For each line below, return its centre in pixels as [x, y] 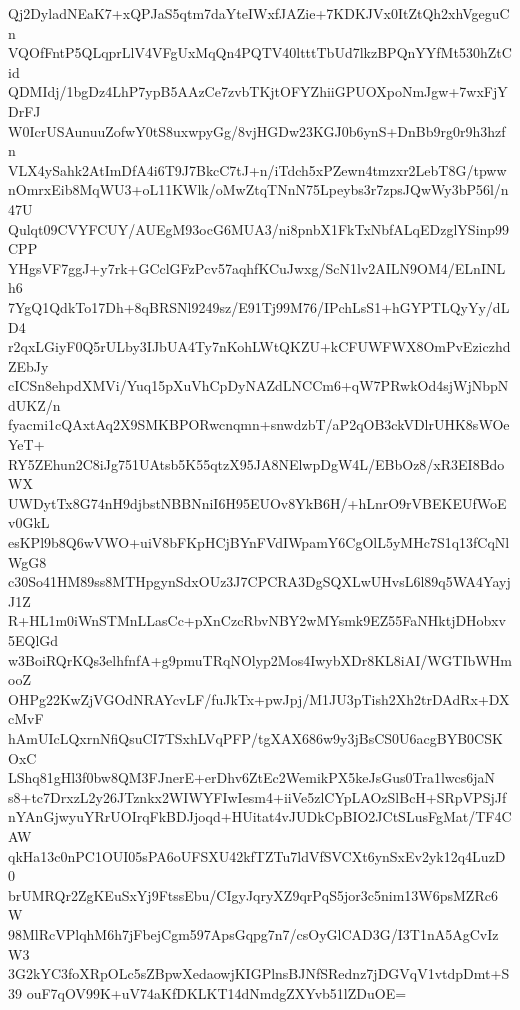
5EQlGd [33, 640]
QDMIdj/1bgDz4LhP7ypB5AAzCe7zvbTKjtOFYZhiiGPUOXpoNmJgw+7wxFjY [258, 91]
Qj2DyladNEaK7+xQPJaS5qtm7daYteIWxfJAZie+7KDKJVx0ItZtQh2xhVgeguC [259, 13]
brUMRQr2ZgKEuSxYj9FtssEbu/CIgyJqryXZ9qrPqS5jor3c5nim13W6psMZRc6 [253, 894]
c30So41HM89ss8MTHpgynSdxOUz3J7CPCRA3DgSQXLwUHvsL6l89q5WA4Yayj [259, 581]
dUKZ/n [34, 404]
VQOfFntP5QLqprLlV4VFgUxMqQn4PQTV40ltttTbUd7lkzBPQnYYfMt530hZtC [260, 52]
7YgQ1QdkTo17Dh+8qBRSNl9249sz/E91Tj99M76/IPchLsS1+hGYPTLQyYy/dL [259, 306]
